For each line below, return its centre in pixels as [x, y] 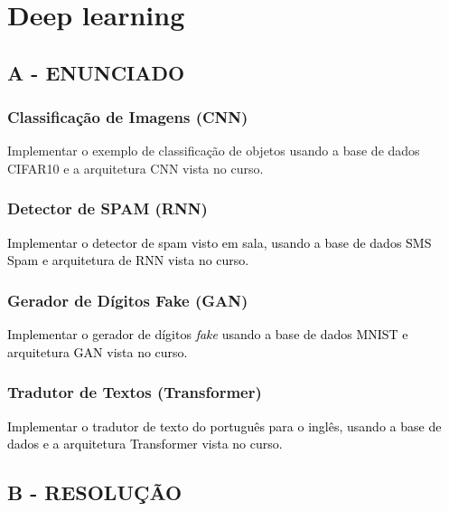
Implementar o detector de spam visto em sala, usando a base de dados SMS [220, 242]
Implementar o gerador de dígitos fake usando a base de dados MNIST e [208, 334]
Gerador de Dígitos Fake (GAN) [128, 300]
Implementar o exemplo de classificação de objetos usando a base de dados [214, 151]
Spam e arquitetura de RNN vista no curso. [128, 260]
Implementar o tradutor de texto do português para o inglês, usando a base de [224, 426]
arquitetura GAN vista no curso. [98, 351]
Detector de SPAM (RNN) [108, 208]
